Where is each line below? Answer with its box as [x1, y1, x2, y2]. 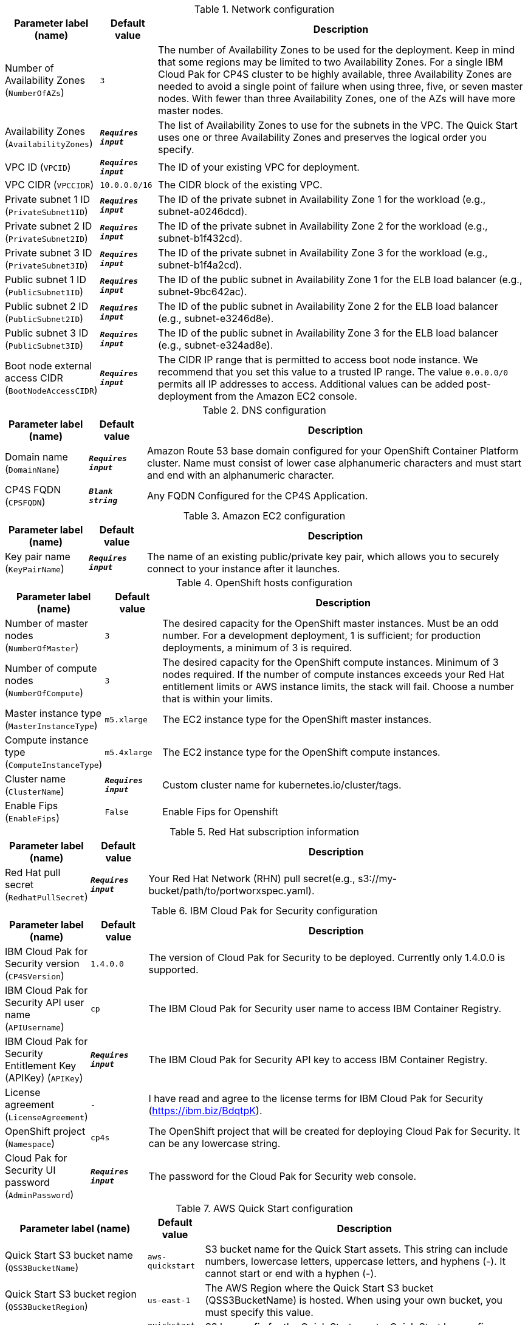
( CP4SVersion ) [5, 970, 64, 982]
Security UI [5, 1164, 56, 1176]
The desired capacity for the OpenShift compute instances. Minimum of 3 [162, 656, 499, 668]
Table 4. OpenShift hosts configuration [176, 577, 352, 589]
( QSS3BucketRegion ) [5, 1300, 88, 1312]
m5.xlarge [105, 714, 148, 724]
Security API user [5, 996, 84, 1008]
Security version [5, 957, 80, 970]
